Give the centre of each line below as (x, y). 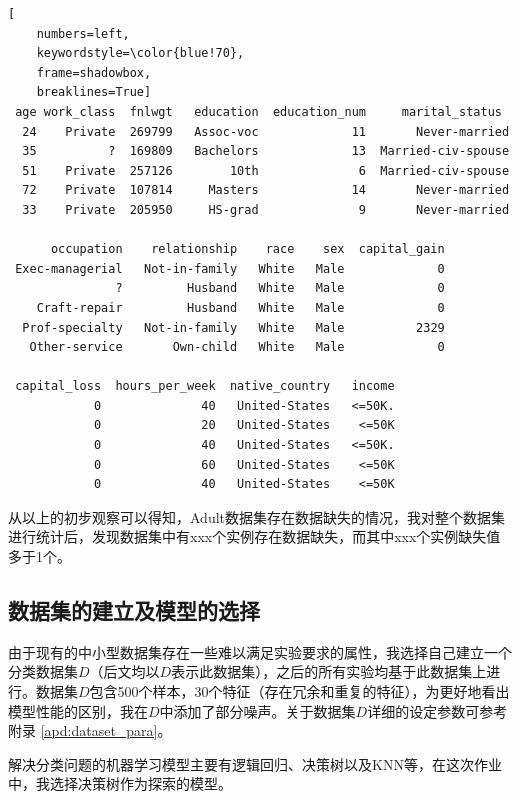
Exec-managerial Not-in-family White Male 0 (230, 268)
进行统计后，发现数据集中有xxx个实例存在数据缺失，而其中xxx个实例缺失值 (254, 536)
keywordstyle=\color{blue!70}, (140, 53)
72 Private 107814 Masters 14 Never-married (266, 190)
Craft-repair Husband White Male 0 (240, 307)
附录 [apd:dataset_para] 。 (90, 730)
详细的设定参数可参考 (437, 710)
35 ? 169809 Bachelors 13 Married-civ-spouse (266, 151)
